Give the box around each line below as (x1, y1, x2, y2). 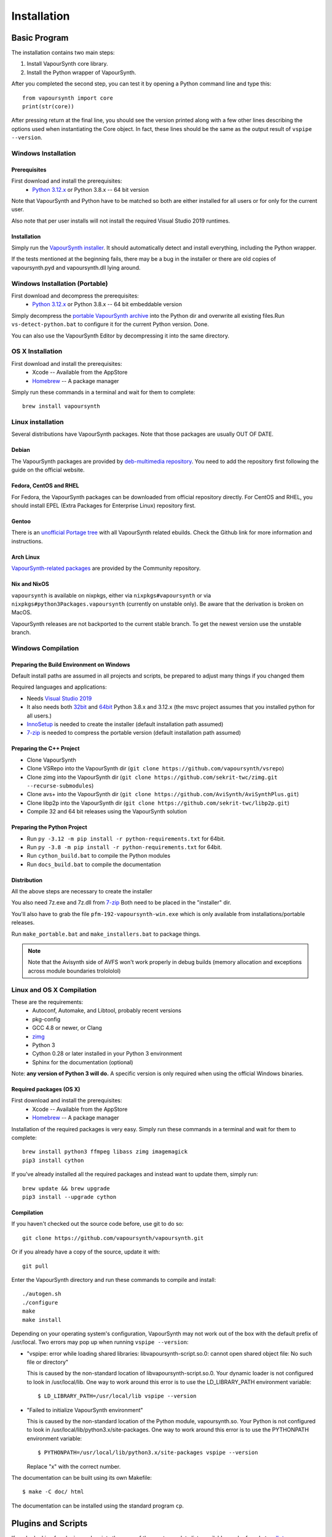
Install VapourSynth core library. (26, 60, 108, 68)
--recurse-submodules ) (26, 781, 94, 789)
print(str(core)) (22, 103, 74, 110)
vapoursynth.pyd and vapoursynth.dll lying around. (11, 264, 141, 271)
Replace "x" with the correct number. (26, 1463, 121, 1470)
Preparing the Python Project (11, 824, 87, 831)
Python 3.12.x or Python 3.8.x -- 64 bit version (32, 186, 149, 193)
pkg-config (32, 1015, 61, 1023)
